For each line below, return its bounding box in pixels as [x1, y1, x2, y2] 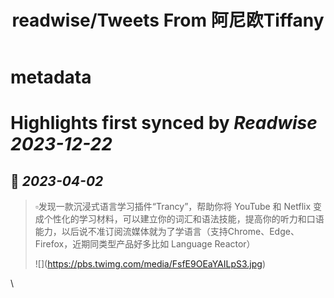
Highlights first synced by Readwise [10, 112, 318, 135]
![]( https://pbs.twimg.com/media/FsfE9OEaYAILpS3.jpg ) [34, 258, 267, 270]
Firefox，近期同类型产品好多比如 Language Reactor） [34, 238, 256, 250]
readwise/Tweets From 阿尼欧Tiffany [11, 9, 325, 32]
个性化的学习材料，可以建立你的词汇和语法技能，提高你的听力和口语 [43, 213, 325, 225]
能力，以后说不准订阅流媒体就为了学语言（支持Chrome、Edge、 [34, 226, 300, 238]
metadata [10, 66, 92, 89]
